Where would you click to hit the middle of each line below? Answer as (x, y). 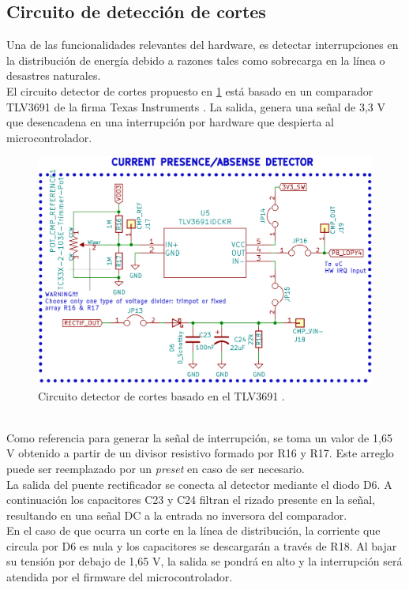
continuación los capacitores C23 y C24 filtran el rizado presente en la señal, (191, 500)
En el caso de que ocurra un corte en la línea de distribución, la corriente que (193, 530)
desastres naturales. (54, 75)
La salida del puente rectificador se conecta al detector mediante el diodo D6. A (199, 484)
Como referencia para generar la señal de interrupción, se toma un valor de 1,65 (199, 437)
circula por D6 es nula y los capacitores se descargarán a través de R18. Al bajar (202, 545)
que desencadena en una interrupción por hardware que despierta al (170, 122)
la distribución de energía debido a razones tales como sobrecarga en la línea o (196, 60)
